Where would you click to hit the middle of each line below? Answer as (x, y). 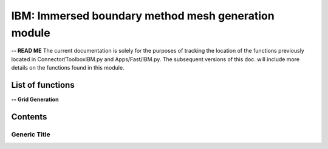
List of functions (43, 85)
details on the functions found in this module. (68, 68)
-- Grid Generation (35, 99)
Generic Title (31, 134)
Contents (29, 117)
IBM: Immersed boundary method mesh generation (143, 16)
